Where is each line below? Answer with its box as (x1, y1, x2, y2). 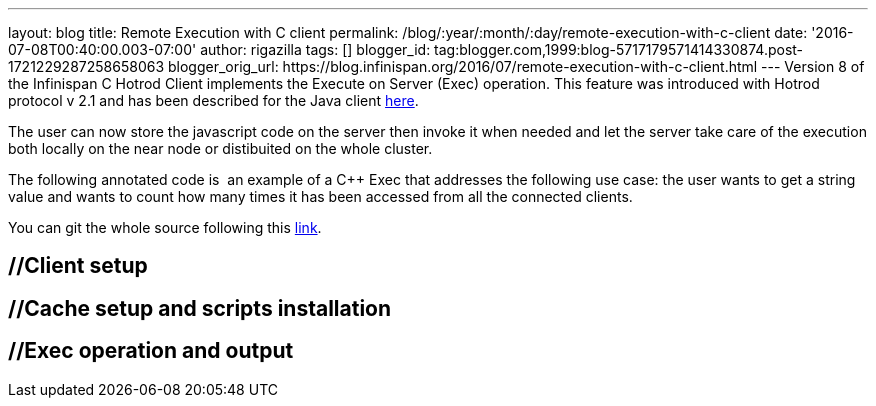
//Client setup (8, 253, 148, 279)
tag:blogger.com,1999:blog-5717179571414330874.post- (434, 41, 804, 58)
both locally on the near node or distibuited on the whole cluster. (8, 140, 433, 157)
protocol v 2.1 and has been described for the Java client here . (8, 92, 419, 109)
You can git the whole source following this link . (8, 219, 322, 236)
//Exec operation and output (8, 338, 294, 364)
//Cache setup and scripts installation (8, 295, 392, 321)
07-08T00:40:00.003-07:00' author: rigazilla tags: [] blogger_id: (8, 41, 431, 58)
